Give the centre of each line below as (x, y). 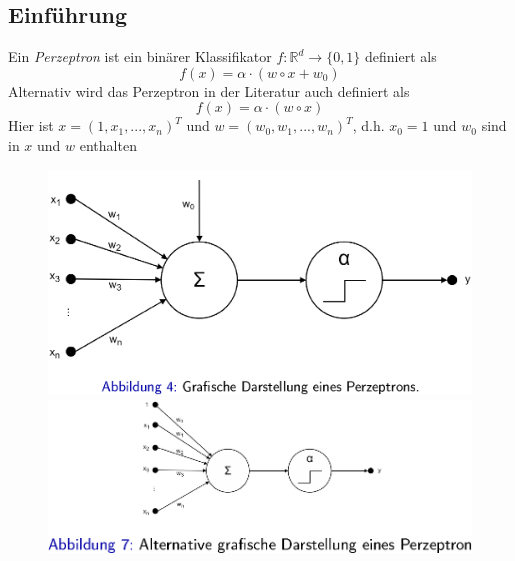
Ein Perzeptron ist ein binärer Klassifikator (140, 56)
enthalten (108, 144)
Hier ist (31, 125)
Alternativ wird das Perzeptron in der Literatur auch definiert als (209, 90)
